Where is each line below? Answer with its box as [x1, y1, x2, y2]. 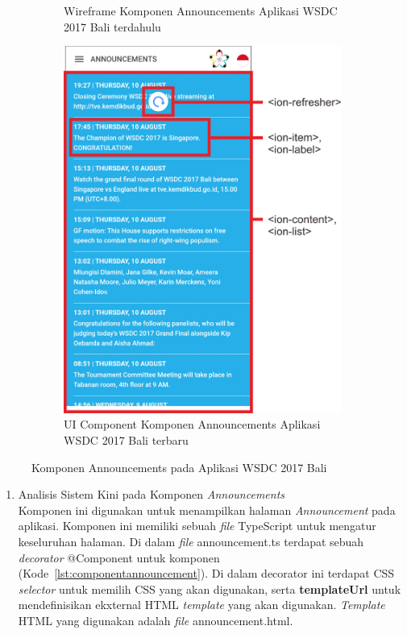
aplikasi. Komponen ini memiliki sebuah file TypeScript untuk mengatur [18, 517, 376, 534]
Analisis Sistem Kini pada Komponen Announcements [18, 486, 285, 503]
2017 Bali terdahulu [64, 18, 161, 35]
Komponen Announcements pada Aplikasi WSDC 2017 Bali [31, 458, 327, 475]
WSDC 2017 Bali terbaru [64, 432, 189, 449]
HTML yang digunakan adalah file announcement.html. [18, 612, 293, 628]
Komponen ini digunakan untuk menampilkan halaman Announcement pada [18, 501, 396, 518]
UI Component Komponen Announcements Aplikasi [64, 416, 321, 433]
